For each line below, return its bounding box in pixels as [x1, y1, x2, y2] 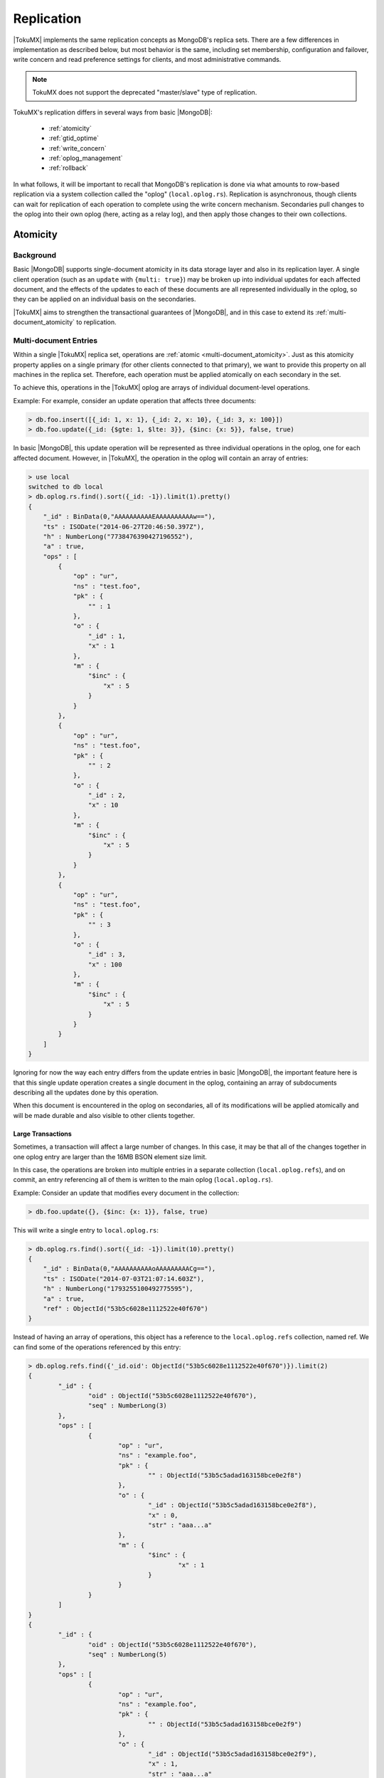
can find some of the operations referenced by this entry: [13, 1343, 181, 1351]
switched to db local [28, 482, 104, 491]
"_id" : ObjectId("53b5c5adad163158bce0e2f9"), [148, 1750, 317, 1758]
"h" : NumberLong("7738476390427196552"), [43, 532, 193, 541]
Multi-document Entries [13, 335, 98, 345]
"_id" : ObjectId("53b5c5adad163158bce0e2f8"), [148, 1501, 317, 1509]
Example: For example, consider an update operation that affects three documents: [13, 396, 256, 405]
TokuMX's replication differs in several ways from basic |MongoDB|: [13, 107, 213, 117]
